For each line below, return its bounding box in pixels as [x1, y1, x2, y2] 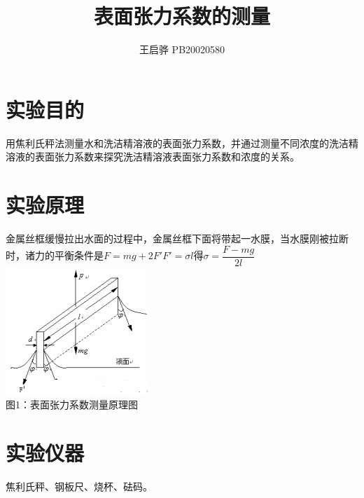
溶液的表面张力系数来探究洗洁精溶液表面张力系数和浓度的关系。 [6, 149, 300, 164]
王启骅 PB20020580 [139, 42, 225, 57]
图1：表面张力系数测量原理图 [6, 397, 138, 412]
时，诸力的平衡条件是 [6, 248, 104, 263]
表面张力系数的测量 [93, 1, 270, 30]
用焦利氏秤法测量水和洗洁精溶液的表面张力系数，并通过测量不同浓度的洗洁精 [6, 135, 358, 150]
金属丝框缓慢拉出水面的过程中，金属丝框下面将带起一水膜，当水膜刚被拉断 [6, 230, 349, 245]
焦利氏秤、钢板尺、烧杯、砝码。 [6, 478, 153, 493]
